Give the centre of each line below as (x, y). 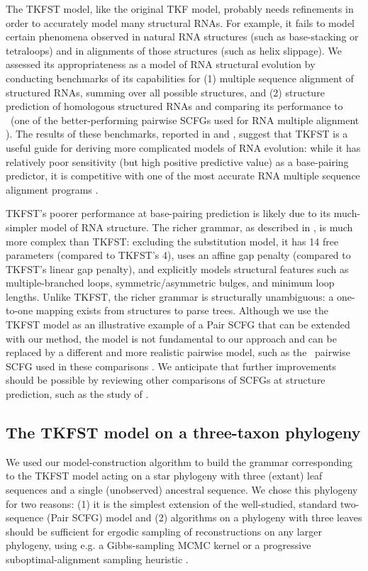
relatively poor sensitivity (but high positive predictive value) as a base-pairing (177, 161)
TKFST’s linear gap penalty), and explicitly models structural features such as (177, 268)
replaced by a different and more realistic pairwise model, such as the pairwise (178, 352)
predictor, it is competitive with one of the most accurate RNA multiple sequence (183, 176)
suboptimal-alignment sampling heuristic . (97, 559)
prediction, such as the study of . (77, 394)
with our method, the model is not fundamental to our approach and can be (171, 338)
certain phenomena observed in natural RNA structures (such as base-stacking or (182, 37)
